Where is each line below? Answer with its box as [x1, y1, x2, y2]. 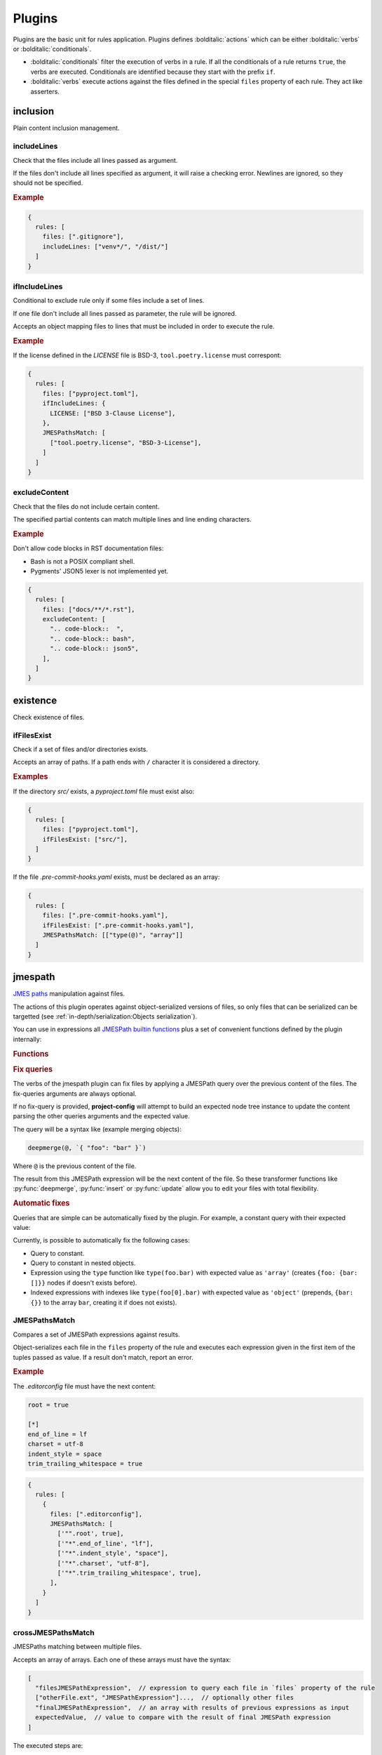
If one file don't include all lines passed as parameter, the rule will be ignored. [13, 309, 237, 317]
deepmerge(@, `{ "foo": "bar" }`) [27, 1144, 146, 1151]
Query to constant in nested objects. [30, 1259, 136, 1267]
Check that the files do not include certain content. [13, 502, 160, 510]
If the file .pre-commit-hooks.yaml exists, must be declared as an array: [13, 873, 220, 881]
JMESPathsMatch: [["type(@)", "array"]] [42, 931, 184, 939]
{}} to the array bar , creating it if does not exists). [30, 1298, 177, 1306]
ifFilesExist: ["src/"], [42, 835, 128, 843]
